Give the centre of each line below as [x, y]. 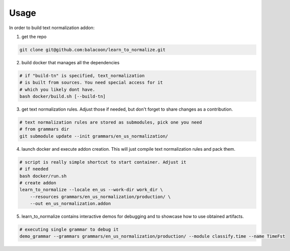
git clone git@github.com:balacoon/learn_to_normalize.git [92, 50]
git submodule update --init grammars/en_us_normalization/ [94, 136]
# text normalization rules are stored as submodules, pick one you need [111, 123]
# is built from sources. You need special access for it [91, 83]
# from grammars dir [44, 129]
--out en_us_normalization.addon [70, 204]
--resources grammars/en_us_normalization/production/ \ [100, 197]
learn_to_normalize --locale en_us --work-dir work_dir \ [91, 190]
